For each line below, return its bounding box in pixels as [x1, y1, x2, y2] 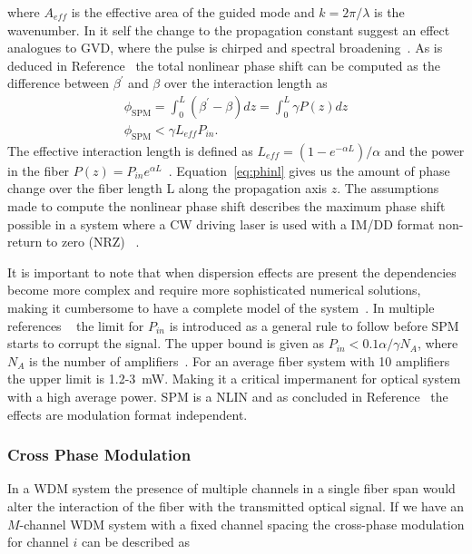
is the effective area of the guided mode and [71, 3, 315, 21]
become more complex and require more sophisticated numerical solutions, [7, 280, 421, 299]
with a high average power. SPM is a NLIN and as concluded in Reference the [7, 386, 448, 405]
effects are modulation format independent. [7, 404, 248, 423]
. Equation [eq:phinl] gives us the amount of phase [168, 160, 450, 180]
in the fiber [7, 160, 70, 180]
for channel [7, 532, 69, 551]
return [7, 232, 43, 251]
